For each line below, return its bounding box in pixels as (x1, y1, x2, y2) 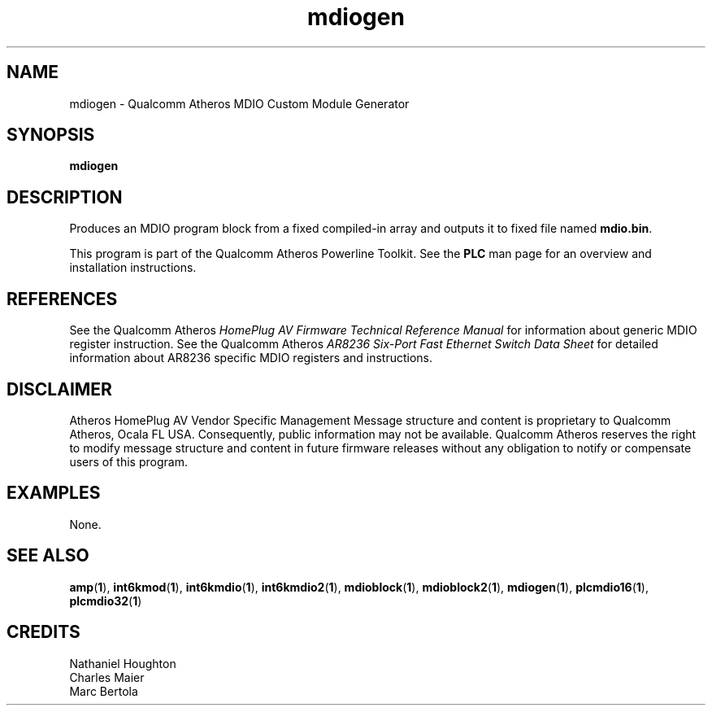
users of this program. (69, 454, 188, 469)
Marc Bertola (69, 684, 138, 698)
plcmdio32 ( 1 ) (69, 593, 142, 608)
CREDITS (7, 622, 80, 643)
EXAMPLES (7, 483, 101, 504)
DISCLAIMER (7, 378, 112, 400)
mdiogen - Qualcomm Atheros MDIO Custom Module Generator (69, 96, 410, 111)
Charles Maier (69, 670, 145, 684)
